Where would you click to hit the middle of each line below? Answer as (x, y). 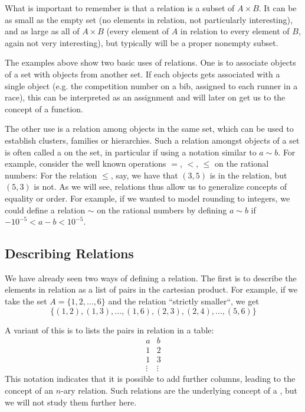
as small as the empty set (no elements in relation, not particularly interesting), (149, 19)
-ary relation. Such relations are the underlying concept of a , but (179, 390)
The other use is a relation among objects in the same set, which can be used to (149, 129)
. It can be (278, 8)
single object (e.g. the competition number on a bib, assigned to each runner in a (151, 85)
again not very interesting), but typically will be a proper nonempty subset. (142, 42)
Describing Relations (69, 253)
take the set (26, 301)
